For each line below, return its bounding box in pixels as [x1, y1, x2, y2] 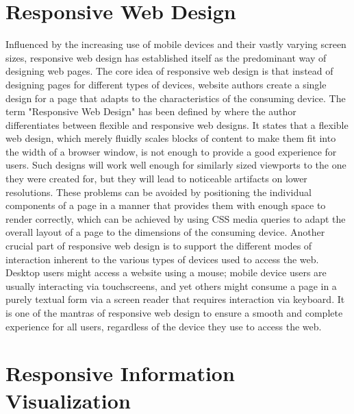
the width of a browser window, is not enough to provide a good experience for [5, 144, 337, 158]
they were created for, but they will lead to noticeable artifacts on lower [5, 171, 307, 186]
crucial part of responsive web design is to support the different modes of [5, 239, 312, 253]
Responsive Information [5, 359, 235, 387]
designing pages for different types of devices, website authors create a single [5, 77, 327, 91]
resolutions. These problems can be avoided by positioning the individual [5, 184, 312, 199]
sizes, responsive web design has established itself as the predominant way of [5, 50, 327, 64]
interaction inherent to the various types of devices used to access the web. [5, 252, 319, 266]
